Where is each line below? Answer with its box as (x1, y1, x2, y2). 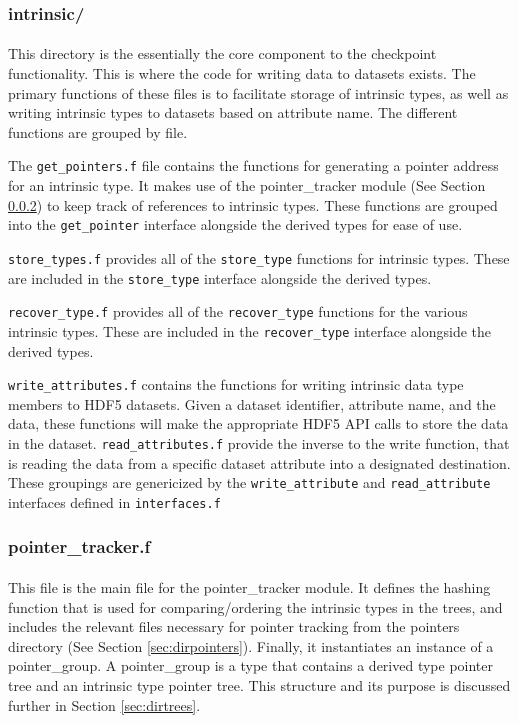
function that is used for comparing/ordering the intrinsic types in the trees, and (8, 596, 503, 617)
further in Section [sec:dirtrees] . (8, 694, 201, 715)
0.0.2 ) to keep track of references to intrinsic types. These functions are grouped (8, 194, 498, 215)
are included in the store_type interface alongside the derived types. (8, 267, 432, 288)
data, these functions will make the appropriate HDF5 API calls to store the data (8, 413, 509, 434)
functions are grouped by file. (8, 121, 188, 142)
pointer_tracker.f (8, 534, 151, 559)
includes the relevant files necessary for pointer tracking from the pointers (8, 616, 460, 637)
